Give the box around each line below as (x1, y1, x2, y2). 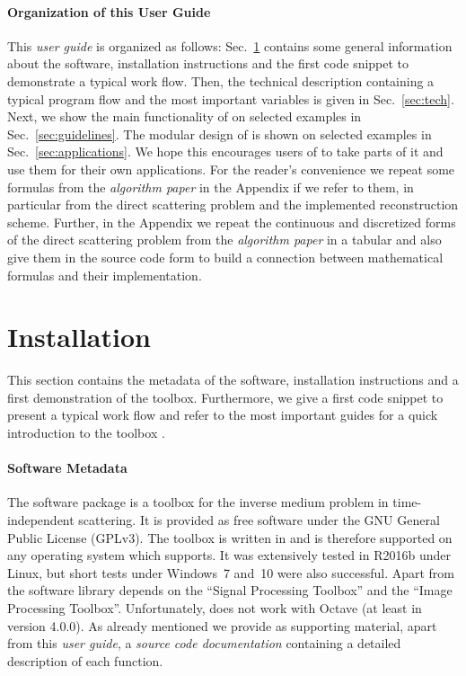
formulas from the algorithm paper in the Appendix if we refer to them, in (7, 177, 414, 196)
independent (7, 511, 75, 529)
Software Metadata (7, 458, 127, 477)
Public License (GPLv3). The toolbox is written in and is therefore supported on (7, 528, 453, 547)
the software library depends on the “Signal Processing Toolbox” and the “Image (7, 581, 453, 600)
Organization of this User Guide (7, 2, 211, 21)
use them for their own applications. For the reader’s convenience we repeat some (7, 159, 455, 178)
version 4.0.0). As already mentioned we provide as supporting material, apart (7, 616, 437, 635)
